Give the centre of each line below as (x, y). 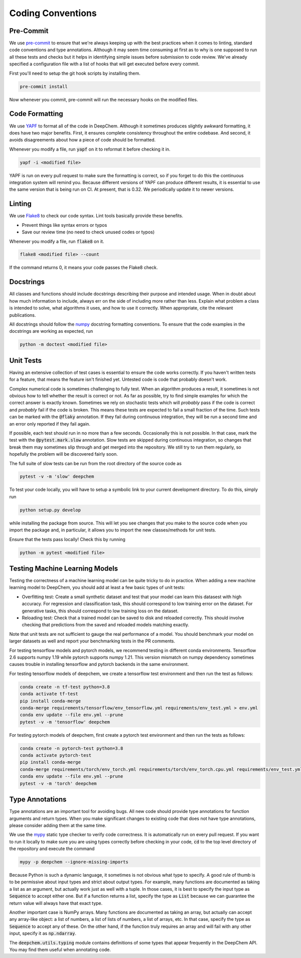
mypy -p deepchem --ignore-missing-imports (74, 862)
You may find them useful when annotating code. (60, 949)
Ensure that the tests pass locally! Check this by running (67, 539)
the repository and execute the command (52, 849)
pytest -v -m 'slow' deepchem (57, 476)
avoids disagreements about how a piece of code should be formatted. (83, 140)
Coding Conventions (53, 13)
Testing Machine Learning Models (63, 569)
